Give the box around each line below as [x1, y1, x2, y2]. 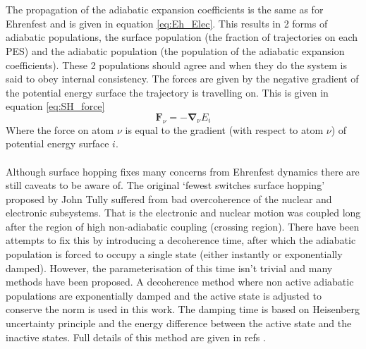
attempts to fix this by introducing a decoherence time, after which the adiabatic [6, 233, 356, 247]
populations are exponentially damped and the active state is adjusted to [6, 288, 322, 302]
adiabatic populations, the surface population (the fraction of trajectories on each [6, 30, 358, 44]
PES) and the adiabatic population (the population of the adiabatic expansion [6, 43, 345, 58]
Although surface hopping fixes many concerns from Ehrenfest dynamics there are [6, 164, 360, 178]
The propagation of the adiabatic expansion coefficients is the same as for [6, 2, 324, 17]
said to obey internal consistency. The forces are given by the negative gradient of [6, 71, 359, 86]
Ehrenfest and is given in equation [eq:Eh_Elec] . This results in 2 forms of [6, 16, 328, 30]
